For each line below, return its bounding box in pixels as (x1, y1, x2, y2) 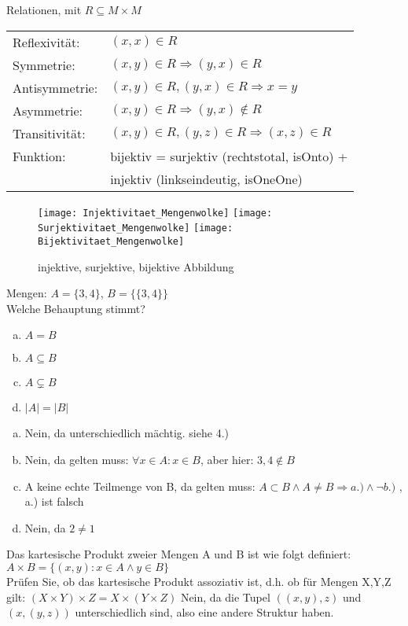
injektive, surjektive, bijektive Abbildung (38, 258, 234, 274)
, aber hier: (200, 451, 254, 467)
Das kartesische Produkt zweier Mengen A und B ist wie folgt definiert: (6, 546, 351, 562)
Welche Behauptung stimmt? (6, 300, 145, 316)
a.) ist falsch (24, 493, 84, 510)
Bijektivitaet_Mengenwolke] (38, 235, 185, 247)
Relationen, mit (6, 2, 82, 17)
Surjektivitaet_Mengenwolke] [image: (38, 223, 233, 234)
